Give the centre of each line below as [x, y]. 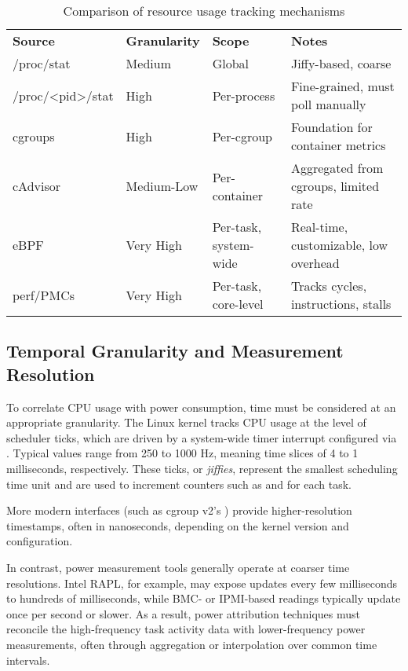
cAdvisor [37, 186]
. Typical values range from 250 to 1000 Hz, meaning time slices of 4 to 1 [182, 453]
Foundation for [331, 127]
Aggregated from [337, 168]
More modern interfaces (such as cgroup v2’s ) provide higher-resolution [179, 510]
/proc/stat [42, 63]
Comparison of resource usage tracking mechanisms [204, 11]
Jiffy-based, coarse [341, 63]
